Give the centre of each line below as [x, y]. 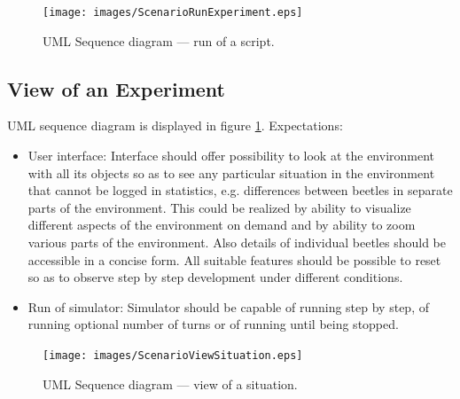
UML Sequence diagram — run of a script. [159, 40]
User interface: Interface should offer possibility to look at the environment [231, 156]
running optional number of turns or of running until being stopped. [213, 324]
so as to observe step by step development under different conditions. [215, 277]
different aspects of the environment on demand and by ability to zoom [222, 225]
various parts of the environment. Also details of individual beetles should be [237, 243]
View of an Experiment [116, 88]
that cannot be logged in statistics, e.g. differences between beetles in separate [240, 190]
